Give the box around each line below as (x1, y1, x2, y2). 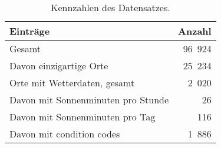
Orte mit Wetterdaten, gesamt (9, 76, 135, 89)
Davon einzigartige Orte (9, 59, 108, 72)
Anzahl (178, 24, 212, 38)
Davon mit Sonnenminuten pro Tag (9, 110, 156, 123)
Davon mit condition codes (9, 127, 120, 140)
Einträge (9, 24, 50, 38)
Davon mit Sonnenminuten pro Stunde (9, 93, 169, 106)
